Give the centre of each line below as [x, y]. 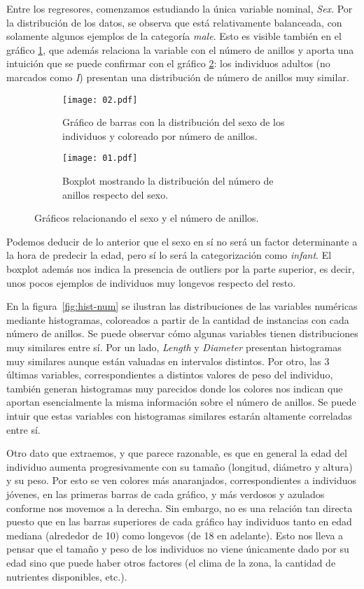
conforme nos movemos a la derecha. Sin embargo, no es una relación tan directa [180, 508]
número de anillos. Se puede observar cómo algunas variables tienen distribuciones [182, 333]
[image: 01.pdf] [100, 158]
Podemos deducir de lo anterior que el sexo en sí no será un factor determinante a [182, 241]
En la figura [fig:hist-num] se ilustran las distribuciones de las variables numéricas [182, 306]
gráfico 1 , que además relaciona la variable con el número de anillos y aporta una [180, 49]
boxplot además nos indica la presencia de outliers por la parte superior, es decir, [181, 269]
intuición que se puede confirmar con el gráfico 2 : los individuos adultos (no [168, 63]
